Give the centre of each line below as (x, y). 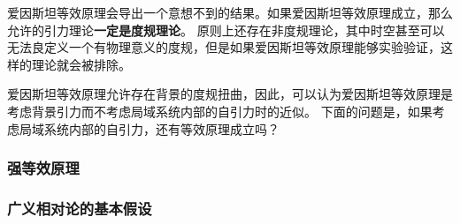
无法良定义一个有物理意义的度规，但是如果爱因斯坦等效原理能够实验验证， (224, 47)
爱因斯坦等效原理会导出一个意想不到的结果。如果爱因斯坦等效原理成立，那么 (230, 12)
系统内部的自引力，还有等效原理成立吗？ (161, 128)
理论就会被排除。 (81, 64)
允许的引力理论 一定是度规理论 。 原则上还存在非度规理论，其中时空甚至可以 (226, 30)
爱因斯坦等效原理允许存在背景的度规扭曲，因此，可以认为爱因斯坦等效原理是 (230, 94)
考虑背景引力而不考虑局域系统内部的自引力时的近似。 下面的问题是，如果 (220, 111)
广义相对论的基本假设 (80, 208)
